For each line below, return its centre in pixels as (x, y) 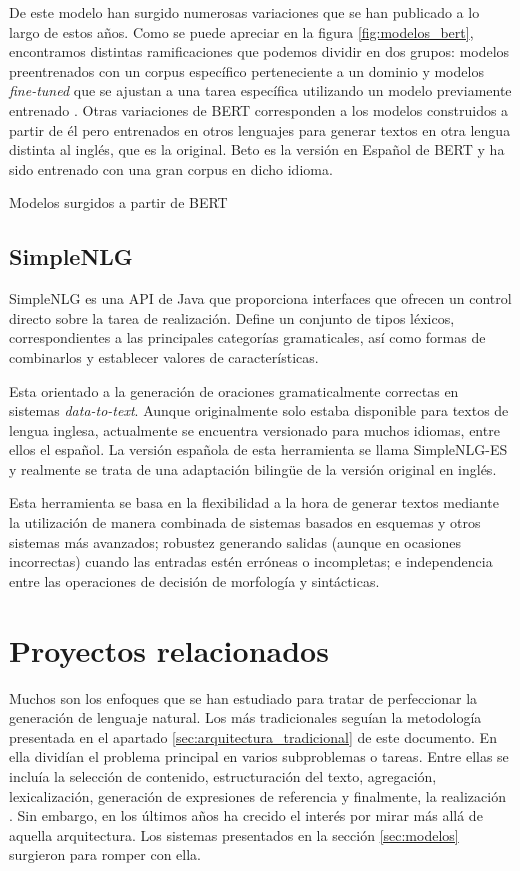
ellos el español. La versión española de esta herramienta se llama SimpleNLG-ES (258, 449)
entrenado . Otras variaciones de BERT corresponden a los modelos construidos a (259, 109)
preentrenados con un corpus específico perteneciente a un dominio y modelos (246, 70)
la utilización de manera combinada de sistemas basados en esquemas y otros (245, 522)
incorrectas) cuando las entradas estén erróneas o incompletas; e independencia (251, 561)
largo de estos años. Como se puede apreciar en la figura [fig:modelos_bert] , (241, 31)
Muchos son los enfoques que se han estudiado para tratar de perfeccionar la (243, 697)
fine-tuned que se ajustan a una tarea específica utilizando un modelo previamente (260, 90)
